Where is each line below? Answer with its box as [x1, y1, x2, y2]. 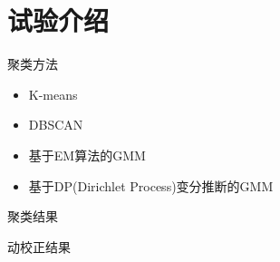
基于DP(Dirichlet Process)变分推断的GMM [28, 176, 274, 195]
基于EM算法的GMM [28, 145, 146, 164]
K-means [28, 84, 78, 103]
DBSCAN [28, 115, 83, 134]
